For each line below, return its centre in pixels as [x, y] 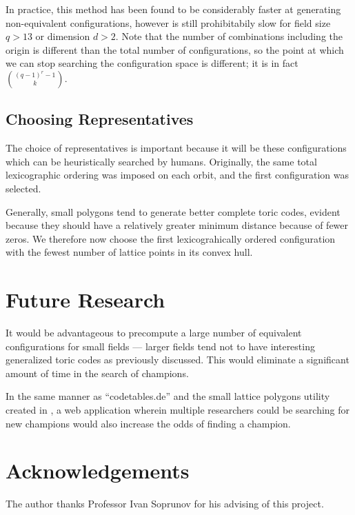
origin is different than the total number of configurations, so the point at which [175, 49]
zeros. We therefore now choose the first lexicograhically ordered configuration [171, 238]
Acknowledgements [98, 471]
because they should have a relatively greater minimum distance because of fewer [177, 225]
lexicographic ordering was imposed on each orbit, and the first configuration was [177, 175]
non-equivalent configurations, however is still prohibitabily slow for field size [168, 22]
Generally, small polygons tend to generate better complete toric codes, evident [173, 211]
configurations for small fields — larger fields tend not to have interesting [160, 346]
